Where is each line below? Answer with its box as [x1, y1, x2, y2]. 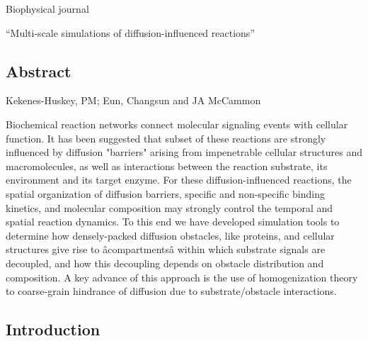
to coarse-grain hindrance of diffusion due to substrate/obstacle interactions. [6, 284, 337, 298]
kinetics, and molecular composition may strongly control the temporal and [6, 200, 333, 215]
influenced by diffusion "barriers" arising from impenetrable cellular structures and [6, 145, 362, 160]
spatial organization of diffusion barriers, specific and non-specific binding [6, 186, 325, 201]
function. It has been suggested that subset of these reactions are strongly [6, 130, 326, 145]
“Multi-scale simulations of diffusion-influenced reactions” [6, 25, 255, 40]
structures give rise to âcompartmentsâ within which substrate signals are [6, 242, 326, 257]
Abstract [6, 60, 71, 82]
